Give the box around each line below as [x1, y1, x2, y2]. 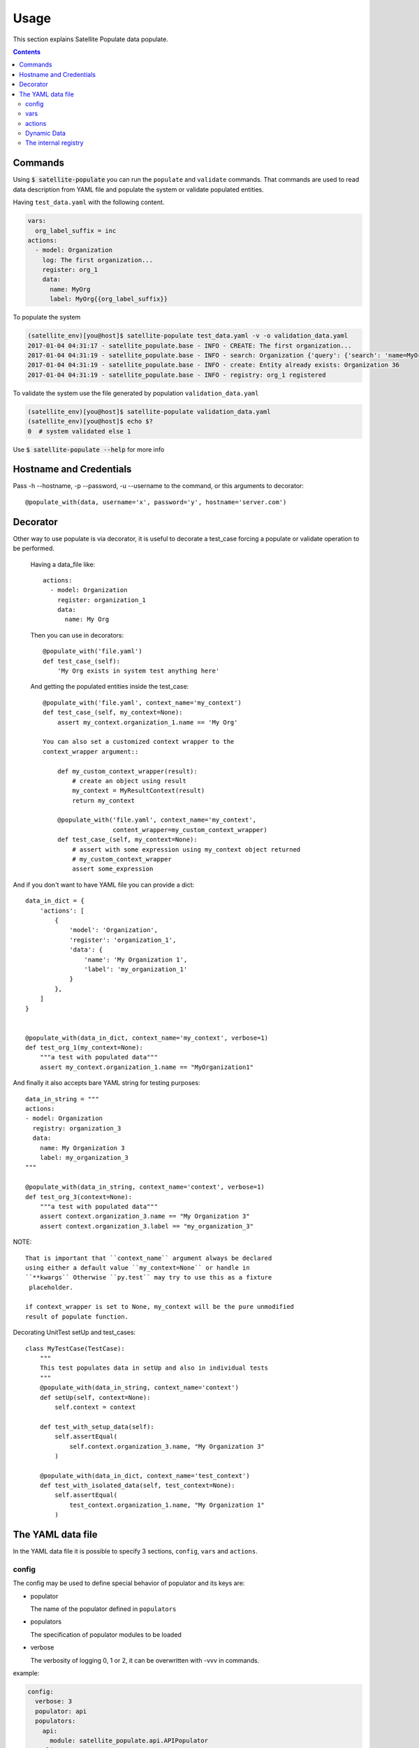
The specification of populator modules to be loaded [30, 1630, 182, 1639]
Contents [13, 48, 41, 56]
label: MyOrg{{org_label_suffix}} [50, 295, 168, 303]
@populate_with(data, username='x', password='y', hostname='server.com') [25, 498, 287, 506]
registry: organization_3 [32, 1124, 122, 1132]
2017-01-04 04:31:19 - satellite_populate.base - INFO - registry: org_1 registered [27, 371, 326, 379]
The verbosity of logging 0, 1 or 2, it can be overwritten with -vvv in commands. [30, 1656, 260, 1664]
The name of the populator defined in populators [30, 1605, 177, 1613]
